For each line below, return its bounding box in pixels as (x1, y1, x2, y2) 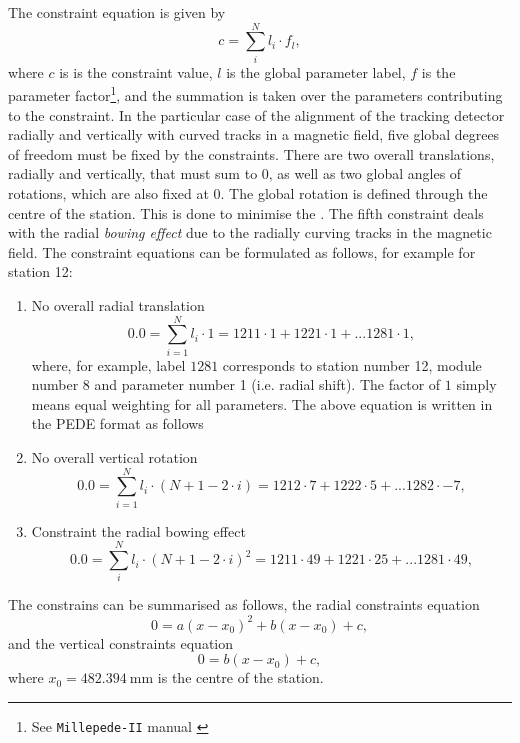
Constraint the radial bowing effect (31, 520, 246, 541)
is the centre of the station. (157, 667, 324, 688)
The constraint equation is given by (8, 2, 226, 22)
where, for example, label (31, 354, 186, 375)
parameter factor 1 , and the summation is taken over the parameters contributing (8, 82, 503, 105)
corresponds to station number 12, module (222, 354, 482, 375)
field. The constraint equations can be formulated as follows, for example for (8, 241, 476, 262)
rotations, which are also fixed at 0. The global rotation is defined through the (8, 182, 488, 203)
